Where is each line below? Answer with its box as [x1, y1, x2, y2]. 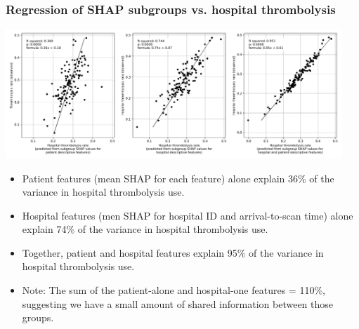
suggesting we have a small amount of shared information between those [22, 296, 333, 311]
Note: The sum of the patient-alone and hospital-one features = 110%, [22, 283, 325, 297]
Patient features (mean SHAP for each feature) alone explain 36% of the [22, 170, 334, 185]
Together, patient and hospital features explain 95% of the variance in [22, 245, 324, 260]
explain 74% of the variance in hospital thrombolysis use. [22, 222, 268, 236]
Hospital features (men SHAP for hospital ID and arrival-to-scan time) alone [22, 208, 353, 222]
